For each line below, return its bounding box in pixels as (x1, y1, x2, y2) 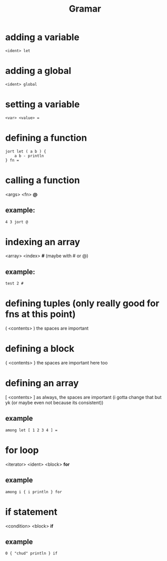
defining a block (5, 343, 75, 354)
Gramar (69, 3, 101, 15)
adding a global (5, 65, 72, 76)
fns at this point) (5, 308, 76, 320)
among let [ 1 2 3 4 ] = (5, 427, 58, 433)
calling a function (5, 174, 80, 186)
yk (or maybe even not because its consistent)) (5, 399, 104, 406)
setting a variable (5, 99, 80, 110)
